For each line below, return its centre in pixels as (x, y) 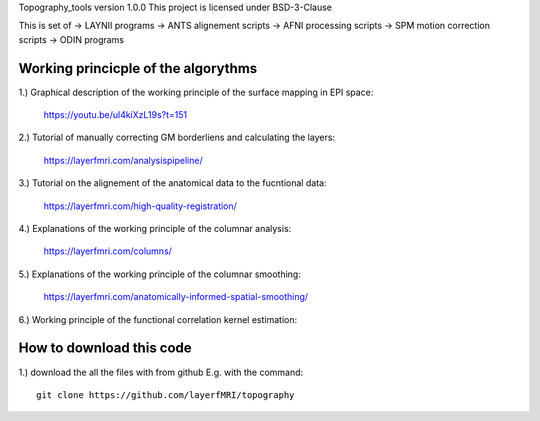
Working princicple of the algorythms (138, 68)
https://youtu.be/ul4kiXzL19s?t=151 (115, 115)
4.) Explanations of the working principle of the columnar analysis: (155, 229)
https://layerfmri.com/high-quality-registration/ (140, 206)
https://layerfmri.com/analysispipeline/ (123, 160)
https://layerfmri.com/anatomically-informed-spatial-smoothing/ (176, 297)
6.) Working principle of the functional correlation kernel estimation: (158, 319)
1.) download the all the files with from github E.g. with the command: (161, 372)
